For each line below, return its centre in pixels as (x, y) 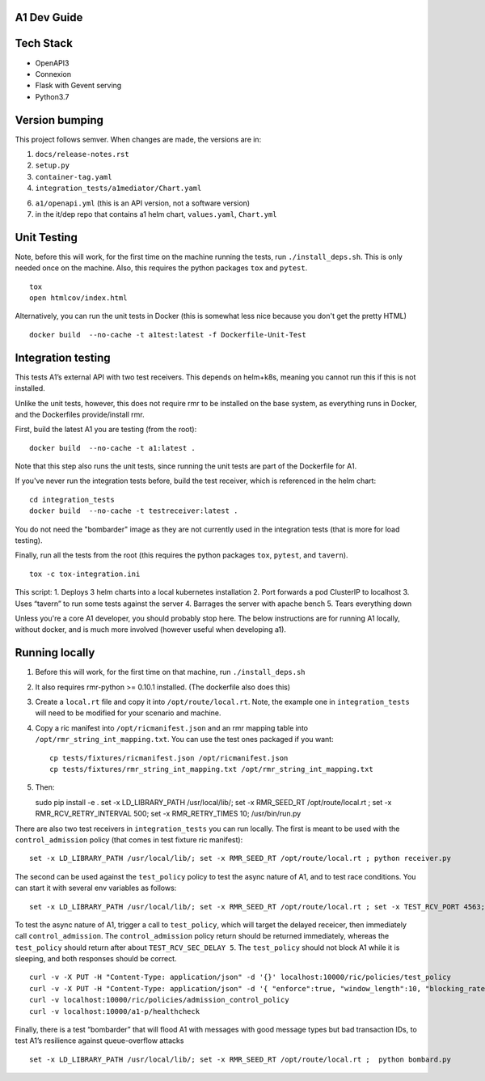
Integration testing (63, 357)
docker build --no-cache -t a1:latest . (112, 448)
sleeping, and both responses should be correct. (96, 959)
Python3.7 (52, 96)
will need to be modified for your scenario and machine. (128, 713)
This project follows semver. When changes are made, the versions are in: (138, 139)
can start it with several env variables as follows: (96, 888)
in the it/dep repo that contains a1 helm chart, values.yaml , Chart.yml (156, 214)
